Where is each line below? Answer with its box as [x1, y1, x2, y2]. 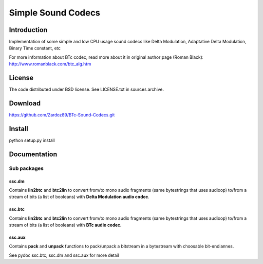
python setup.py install [9, 137, 55, 143]
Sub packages [9, 165, 44, 172]
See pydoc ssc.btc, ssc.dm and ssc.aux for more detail [9, 252, 119, 258]
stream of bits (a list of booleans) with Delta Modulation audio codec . [9, 194, 150, 200]
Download [9, 99, 41, 107]
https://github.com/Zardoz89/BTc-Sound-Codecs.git [9, 112, 115, 118]
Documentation [9, 150, 57, 158]
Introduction [9, 26, 48, 34]
